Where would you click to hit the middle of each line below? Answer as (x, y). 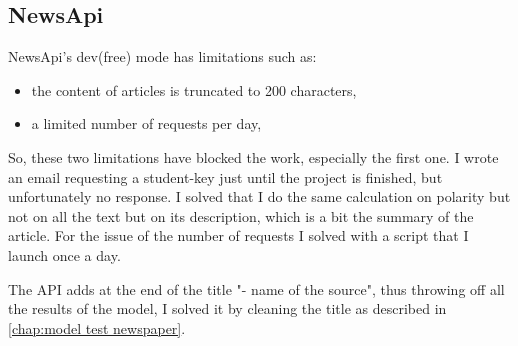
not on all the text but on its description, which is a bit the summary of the (241, 215)
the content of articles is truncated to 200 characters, (194, 89)
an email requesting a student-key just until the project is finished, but (225, 176)
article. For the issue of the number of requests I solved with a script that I (238, 235)
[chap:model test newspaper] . (97, 327)
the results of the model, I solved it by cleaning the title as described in (227, 308)
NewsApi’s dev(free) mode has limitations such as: (162, 56)
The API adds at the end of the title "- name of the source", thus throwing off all (256, 288)
